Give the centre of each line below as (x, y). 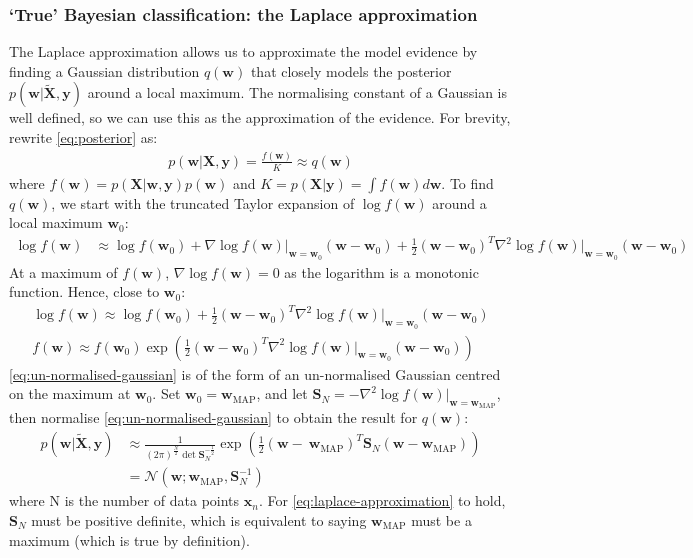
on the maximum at (70, 393)
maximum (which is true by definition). (129, 539)
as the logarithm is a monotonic (381, 271)
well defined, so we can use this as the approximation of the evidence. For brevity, (260, 117)
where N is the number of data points (124, 500)
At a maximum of (63, 271)
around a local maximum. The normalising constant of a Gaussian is (297, 92)
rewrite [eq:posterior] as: (83, 137)
